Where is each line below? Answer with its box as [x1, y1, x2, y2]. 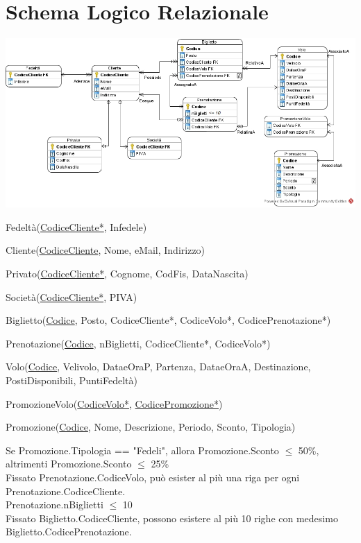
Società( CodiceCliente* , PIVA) [6, 289, 137, 304]
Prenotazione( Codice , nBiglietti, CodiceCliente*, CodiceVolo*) [6, 336, 271, 350]
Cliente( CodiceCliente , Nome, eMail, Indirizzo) [6, 243, 205, 257]
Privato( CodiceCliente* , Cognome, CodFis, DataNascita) [6, 266, 249, 281]
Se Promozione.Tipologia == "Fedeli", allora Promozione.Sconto [6, 442, 279, 457]
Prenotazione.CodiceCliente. [6, 483, 126, 498]
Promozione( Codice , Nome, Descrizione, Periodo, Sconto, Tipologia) [6, 420, 296, 434]
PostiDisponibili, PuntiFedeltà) [6, 373, 137, 388]
